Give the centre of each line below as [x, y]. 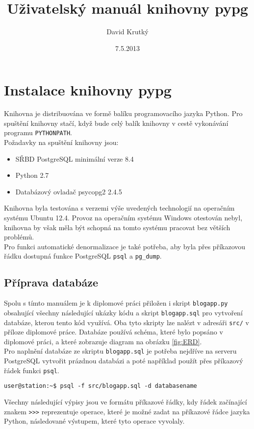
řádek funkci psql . [32, 370]
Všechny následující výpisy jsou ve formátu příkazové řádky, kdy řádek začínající [126, 402]
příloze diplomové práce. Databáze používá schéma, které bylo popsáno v [114, 332]
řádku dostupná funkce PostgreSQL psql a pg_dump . [83, 256]
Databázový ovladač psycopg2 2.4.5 [69, 191]
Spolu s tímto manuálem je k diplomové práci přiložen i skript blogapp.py [116, 303]
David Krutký [127, 32]
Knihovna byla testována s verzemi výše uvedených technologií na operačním [119, 208]
